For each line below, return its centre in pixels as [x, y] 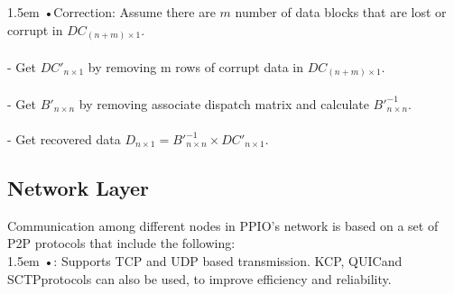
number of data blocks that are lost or [341, 12]
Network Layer [78, 187]
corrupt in [35, 29]
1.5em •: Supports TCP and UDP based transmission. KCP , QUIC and [205, 260]
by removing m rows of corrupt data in [196, 66]
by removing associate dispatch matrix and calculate [224, 103]
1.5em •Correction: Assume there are [111, 12]
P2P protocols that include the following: [121, 243]
